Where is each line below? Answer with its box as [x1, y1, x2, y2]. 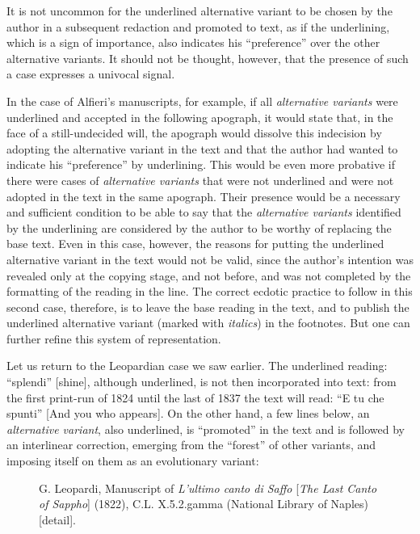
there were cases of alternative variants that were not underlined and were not [6, 171, 394, 188]
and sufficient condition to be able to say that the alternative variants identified [6, 204, 401, 221]
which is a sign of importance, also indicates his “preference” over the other [6, 34, 380, 51]
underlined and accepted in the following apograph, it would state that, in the [6, 108, 393, 125]
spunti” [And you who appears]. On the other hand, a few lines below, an [6, 405, 370, 422]
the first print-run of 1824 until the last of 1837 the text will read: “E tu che [6, 389, 384, 406]
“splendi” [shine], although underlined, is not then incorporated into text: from [6, 373, 397, 390]
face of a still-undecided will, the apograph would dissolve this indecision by [6, 124, 382, 141]
